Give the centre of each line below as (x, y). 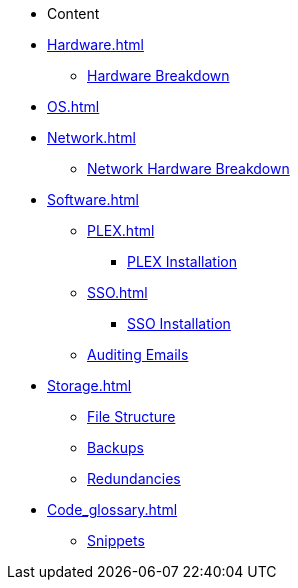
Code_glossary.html (112, 509)
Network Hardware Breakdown (188, 168)
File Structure (131, 416)
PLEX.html (121, 230)
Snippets (116, 540)
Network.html (91, 137)
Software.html (93, 199)
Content (73, 13)
